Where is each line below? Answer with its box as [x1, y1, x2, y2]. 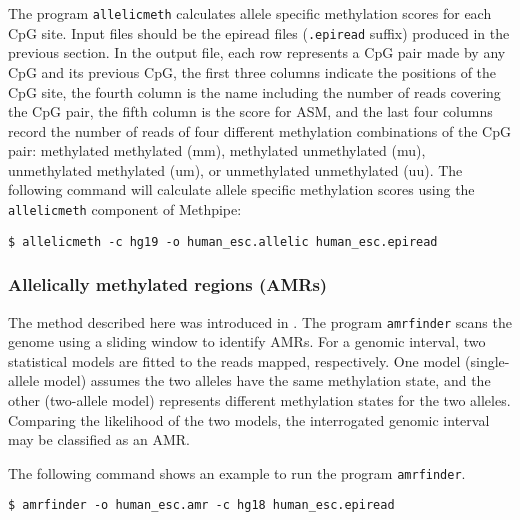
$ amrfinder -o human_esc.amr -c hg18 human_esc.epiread [8, 498, 395, 513]
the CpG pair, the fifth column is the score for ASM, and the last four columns [8, 101, 493, 122]
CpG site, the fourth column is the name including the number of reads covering [8, 81, 501, 102]
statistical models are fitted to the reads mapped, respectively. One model [8, 350, 461, 371]
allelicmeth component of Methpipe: [8, 199, 242, 220]
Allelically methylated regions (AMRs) [8, 272, 328, 297]
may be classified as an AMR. [8, 429, 191, 450]
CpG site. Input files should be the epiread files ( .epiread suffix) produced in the [8, 22, 510, 43]
